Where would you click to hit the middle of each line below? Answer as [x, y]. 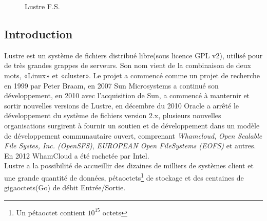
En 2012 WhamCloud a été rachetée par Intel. [77, 155]
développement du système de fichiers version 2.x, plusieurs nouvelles [113, 115]
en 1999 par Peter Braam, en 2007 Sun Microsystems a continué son [111, 85]
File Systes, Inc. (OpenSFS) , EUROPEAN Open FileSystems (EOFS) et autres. [130, 146]
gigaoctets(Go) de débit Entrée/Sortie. [65, 187]
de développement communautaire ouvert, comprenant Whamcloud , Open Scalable [133, 135]
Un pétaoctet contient [51, 212]
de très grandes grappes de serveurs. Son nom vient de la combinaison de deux [128, 65]
